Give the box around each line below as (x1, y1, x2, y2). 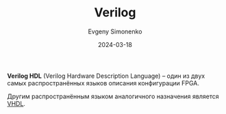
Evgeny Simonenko (88, 27, 142, 35)
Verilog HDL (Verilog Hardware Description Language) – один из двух (7, 72, 205, 80)
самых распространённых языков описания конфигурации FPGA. (7, 79, 200, 87)
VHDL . (7, 99, 26, 107)
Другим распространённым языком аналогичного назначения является (7, 92, 219, 100)
